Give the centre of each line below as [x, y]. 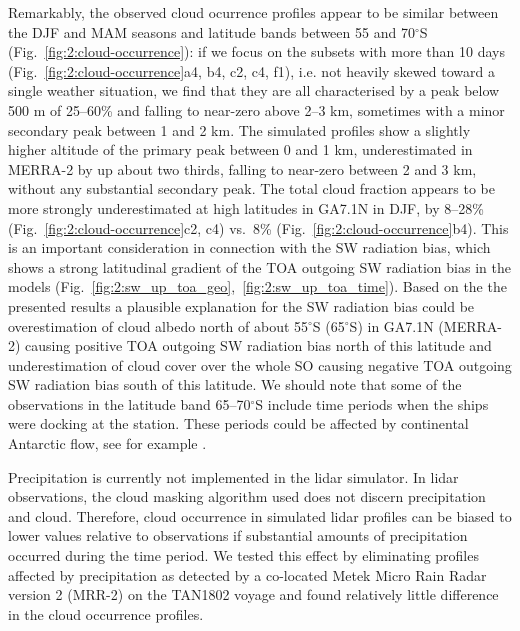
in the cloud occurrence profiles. [106, 613]
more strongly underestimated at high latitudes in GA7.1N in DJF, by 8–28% [246, 207]
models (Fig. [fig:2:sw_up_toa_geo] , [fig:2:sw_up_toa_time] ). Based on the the [257, 286]
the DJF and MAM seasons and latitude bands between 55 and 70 [211, 31]
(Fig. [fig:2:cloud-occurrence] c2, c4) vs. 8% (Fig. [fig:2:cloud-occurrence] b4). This [258, 227]
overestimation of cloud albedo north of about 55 [158, 325]
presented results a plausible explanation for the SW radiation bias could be [241, 305]
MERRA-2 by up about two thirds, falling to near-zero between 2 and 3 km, [242, 168]
